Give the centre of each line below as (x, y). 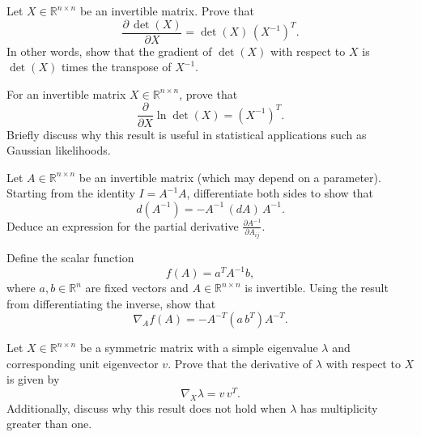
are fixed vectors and (137, 287)
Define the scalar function (70, 257)
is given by (33, 379)
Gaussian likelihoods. (59, 150)
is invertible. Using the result (317, 287)
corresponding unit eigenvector (83, 363)
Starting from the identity (71, 193)
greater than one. (49, 424)
